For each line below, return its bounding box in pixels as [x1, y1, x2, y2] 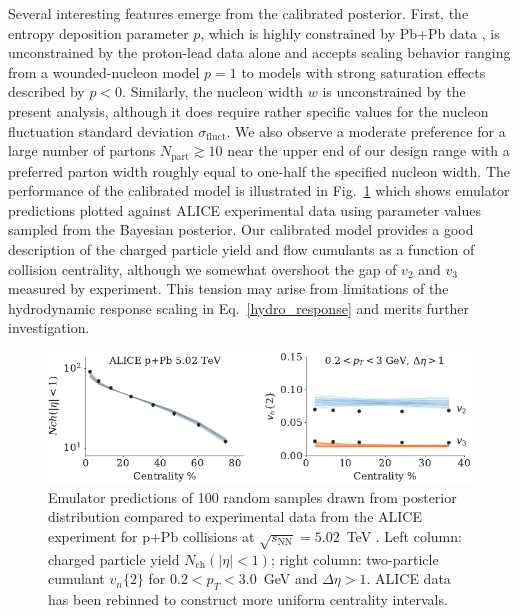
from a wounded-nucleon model [8, 61, 200, 82]
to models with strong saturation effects [241, 61, 486, 82]
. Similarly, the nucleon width [122, 81, 304, 102]
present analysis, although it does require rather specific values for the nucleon [8, 100, 489, 121]
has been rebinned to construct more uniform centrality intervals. [48, 588, 448, 609]
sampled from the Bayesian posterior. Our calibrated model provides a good [8, 219, 474, 240]
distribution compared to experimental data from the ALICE [48, 506, 422, 527]
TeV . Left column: [346, 525, 462, 546]
